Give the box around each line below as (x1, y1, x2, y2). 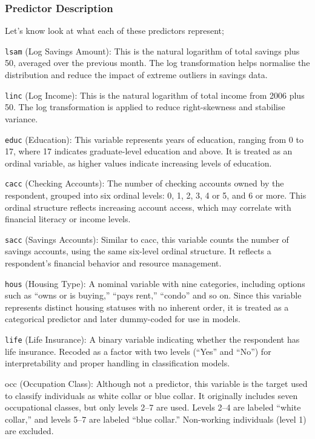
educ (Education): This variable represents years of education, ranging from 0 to (5, 133, 303, 145)
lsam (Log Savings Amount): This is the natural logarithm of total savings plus (5, 44, 300, 57)
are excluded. (5, 424, 54, 437)
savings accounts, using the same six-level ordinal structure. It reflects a (5, 245, 271, 257)
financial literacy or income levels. (5, 213, 131, 225)
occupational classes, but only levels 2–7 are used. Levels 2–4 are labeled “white (5, 401, 301, 414)
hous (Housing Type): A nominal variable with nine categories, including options (5, 277, 305, 289)
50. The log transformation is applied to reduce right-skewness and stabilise (5, 101, 285, 113)
